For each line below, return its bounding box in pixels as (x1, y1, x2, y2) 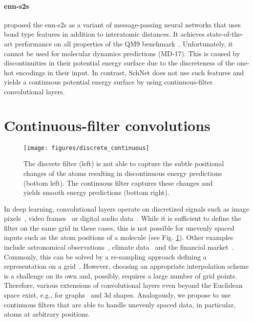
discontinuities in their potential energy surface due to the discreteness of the (4, 58, 235, 68)
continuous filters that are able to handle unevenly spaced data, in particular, (4, 299, 236, 309)
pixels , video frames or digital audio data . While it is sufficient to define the (4, 213, 241, 223)
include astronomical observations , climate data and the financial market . (4, 242, 234, 252)
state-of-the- (207, 29, 244, 39)
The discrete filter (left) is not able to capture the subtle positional (23, 158, 224, 169)
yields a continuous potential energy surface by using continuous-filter (4, 77, 213, 87)
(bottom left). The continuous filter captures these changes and (23, 177, 213, 188)
